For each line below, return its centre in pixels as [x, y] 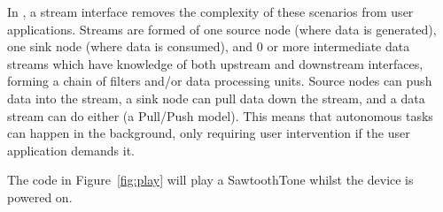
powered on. [40, 197]
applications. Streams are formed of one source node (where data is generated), [222, 29]
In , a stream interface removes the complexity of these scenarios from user [210, 11]
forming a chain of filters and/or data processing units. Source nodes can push [220, 81]
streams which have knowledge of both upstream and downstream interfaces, [215, 63]
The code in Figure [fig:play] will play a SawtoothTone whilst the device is [210, 180]
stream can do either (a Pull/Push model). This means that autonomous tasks [220, 115]
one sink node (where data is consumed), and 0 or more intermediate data [209, 46]
